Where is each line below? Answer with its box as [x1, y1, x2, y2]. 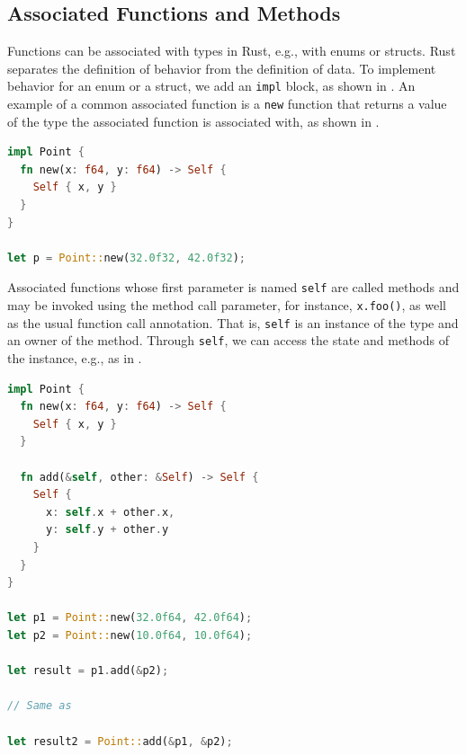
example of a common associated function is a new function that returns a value [7, 94, 447, 113]
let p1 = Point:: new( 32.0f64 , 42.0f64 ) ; [7, 611, 253, 625]
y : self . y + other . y [45, 523, 169, 537]
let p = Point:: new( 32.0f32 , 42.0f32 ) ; [7, 251, 246, 264]
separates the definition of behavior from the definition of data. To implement [7, 58, 436, 77]
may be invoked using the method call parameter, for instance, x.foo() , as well [7, 296, 446, 315]
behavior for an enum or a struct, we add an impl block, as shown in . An [7, 76, 416, 95]
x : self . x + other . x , [45, 505, 175, 519]
